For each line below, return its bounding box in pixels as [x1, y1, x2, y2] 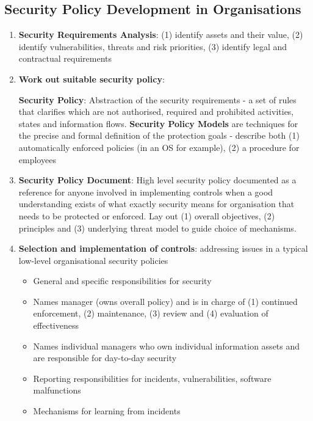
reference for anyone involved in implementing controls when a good [18, 185, 273, 198]
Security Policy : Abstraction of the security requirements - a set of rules [18, 93, 297, 106]
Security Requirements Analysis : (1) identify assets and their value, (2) [18, 28, 303, 41]
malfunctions [33, 384, 81, 397]
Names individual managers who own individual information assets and [33, 339, 300, 352]
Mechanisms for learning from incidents [33, 405, 181, 417]
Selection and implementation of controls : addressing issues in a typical [18, 242, 308, 255]
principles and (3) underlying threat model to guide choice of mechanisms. [18, 221, 297, 234]
